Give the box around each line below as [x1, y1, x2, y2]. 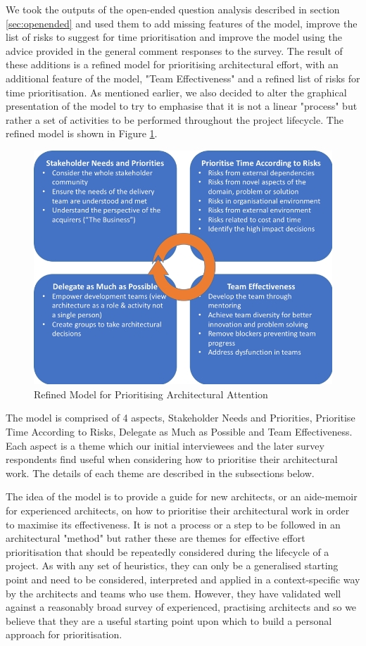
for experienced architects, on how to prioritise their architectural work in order [6, 503, 350, 518]
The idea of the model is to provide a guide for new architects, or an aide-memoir [6, 489, 358, 504]
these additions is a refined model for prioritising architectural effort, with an [6, 57, 339, 72]
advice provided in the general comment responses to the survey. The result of [6, 43, 343, 58]
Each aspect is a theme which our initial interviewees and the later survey [6, 438, 324, 452]
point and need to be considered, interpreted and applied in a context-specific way [6, 572, 360, 586]
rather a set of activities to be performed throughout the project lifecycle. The [6, 112, 343, 127]
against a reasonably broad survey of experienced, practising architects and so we [6, 600, 357, 614]
